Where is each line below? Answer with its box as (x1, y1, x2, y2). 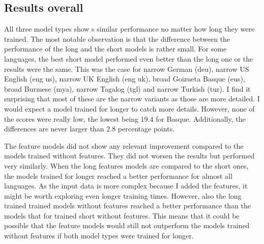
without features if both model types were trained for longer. (4, 230, 194, 241)
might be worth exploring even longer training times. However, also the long (4, 190, 242, 201)
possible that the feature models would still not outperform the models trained (4, 220, 250, 231)
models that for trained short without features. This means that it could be (4, 210, 240, 221)
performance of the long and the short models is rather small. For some (4, 43, 227, 54)
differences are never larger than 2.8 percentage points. (4, 123, 175, 134)
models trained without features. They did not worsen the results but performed (4, 150, 255, 161)
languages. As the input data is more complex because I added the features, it (4, 180, 248, 191)
